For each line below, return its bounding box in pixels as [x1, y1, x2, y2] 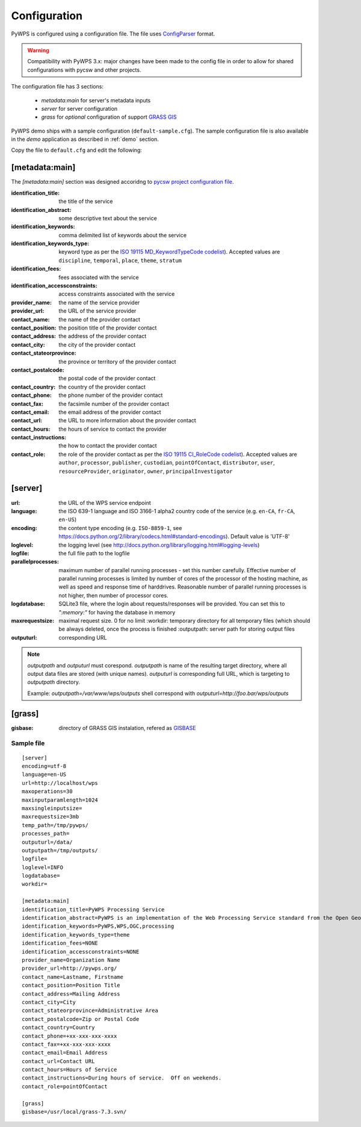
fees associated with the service [58, 273, 139, 281]
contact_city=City [22, 999, 76, 1005]
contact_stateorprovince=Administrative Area [22, 1007, 159, 1014]
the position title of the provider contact [58, 324, 157, 331]
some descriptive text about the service [58, 214, 158, 222]
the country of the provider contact [58, 383, 146, 390]
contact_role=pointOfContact [22, 1083, 108, 1090]
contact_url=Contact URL [22, 1058, 95, 1064]
